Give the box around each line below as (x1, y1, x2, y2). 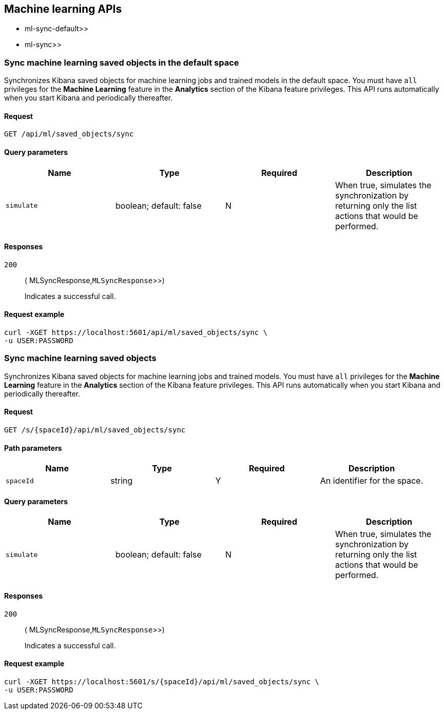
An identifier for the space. (320, 475, 424, 486)
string (110, 475, 133, 486)
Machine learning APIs (4, 3, 122, 15)
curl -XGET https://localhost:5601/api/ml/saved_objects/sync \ (4, 328, 268, 337)
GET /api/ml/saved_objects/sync (4, 130, 134, 138)
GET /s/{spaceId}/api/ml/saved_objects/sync (4, 426, 186, 434)
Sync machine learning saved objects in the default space (4, 57, 239, 68)
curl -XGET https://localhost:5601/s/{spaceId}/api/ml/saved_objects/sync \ (4, 677, 320, 686)
